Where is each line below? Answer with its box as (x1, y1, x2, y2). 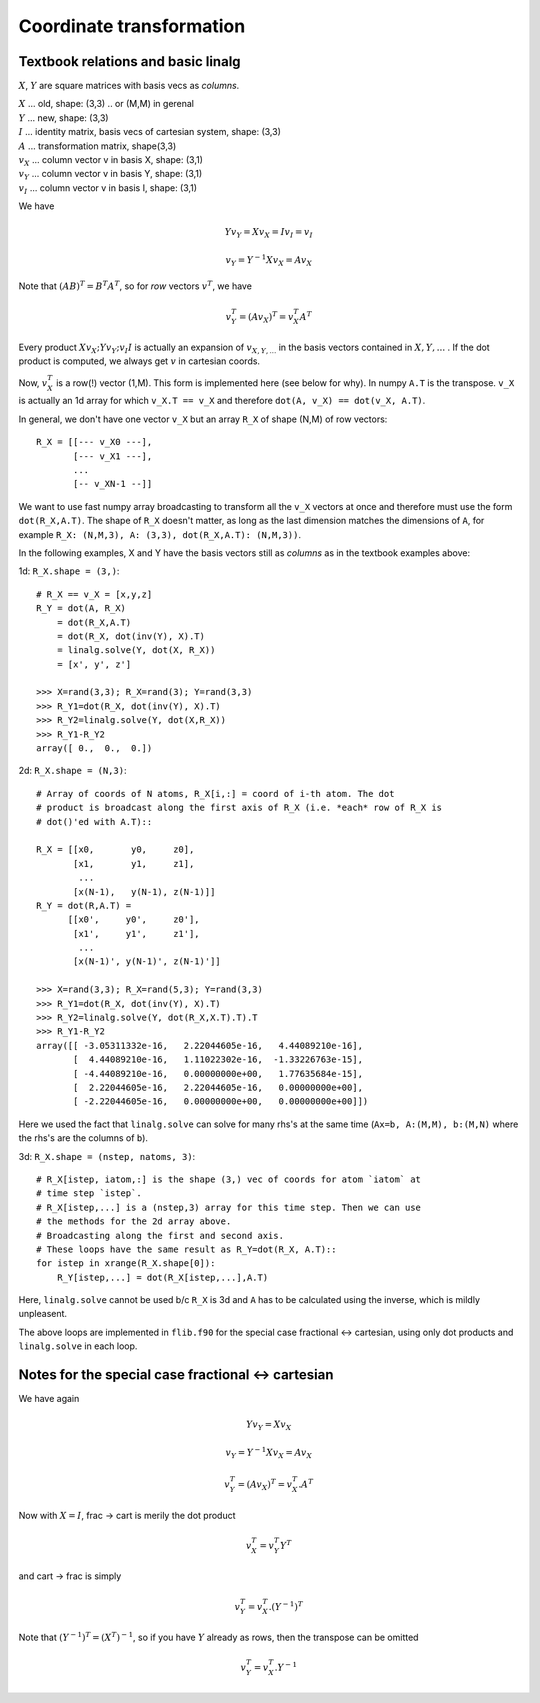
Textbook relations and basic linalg (18, 53, 241, 70)
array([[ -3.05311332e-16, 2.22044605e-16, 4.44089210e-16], (36, 1040, 364, 1051)
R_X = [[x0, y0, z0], (36, 844, 195, 855)
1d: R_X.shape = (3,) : (18, 565, 120, 577)
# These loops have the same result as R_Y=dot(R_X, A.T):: (36, 1243, 337, 1255)
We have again (18, 1393, 80, 1405)
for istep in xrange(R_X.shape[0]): (36, 1258, 216, 1269)
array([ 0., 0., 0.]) (36, 743, 153, 754)
